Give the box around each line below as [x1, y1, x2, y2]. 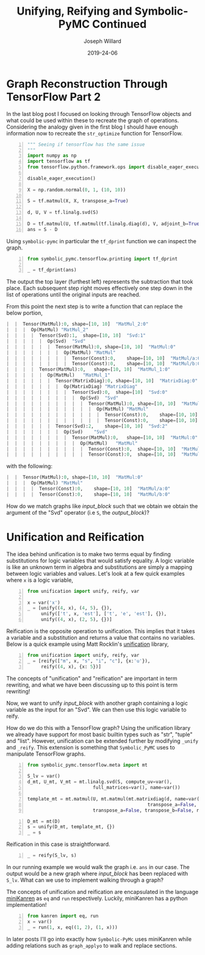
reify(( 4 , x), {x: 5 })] [40, 663, 102, 670]
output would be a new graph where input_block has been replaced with [6, 870, 188, 877]
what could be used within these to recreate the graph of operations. [6, 116, 179, 124]
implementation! [6, 901, 47, 908]
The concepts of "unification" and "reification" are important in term [6, 674, 178, 682]
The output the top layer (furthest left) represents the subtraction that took [6, 278, 193, 285]
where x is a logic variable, [6, 576, 73, 584]
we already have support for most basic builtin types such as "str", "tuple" [6, 731, 193, 738]
